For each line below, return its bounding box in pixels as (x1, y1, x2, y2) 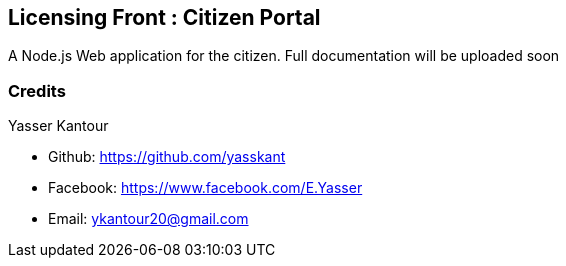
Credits (8, 80, 66, 101)
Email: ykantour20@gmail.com (48, 210, 249, 228)
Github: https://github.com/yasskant (48, 148, 286, 166)
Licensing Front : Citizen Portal (8, 5, 321, 30)
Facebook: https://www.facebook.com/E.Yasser (48, 179, 363, 197)
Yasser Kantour (8, 117, 109, 135)
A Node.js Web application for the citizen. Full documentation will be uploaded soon (8, 47, 560, 65)
